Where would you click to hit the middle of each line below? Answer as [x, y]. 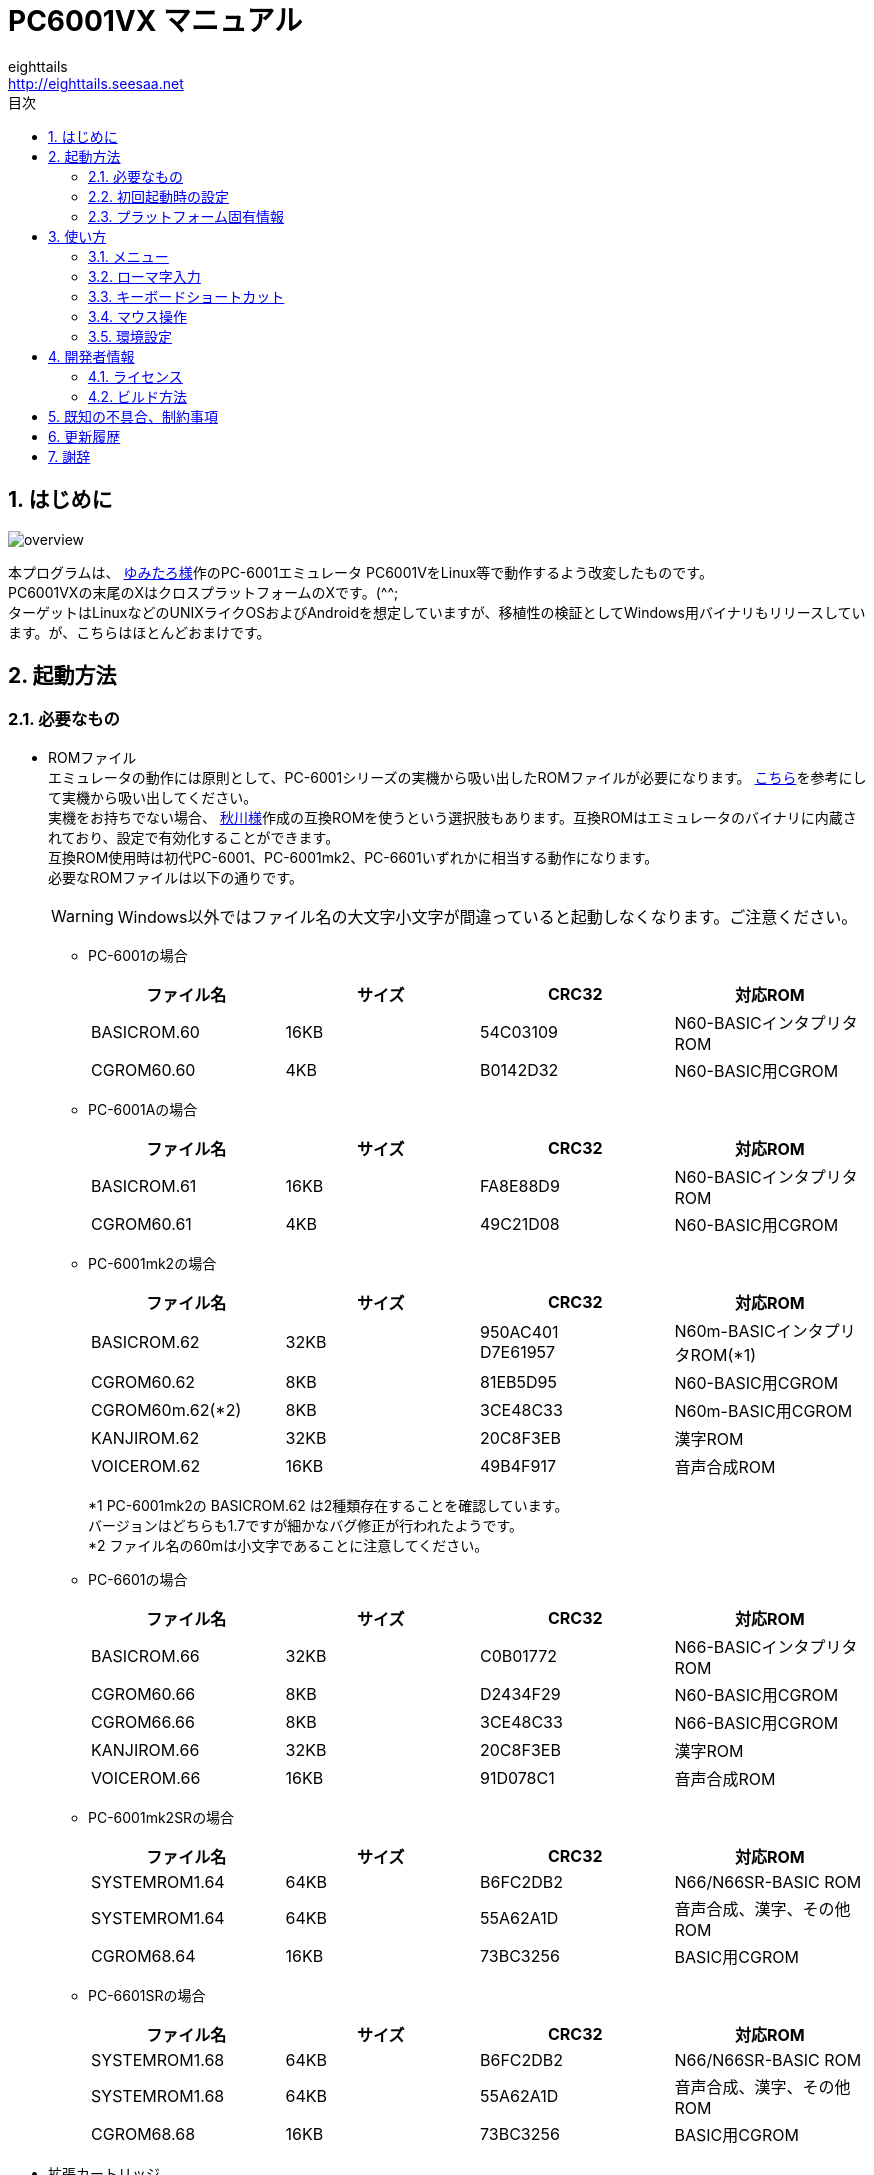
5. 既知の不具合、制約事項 [133, 416]
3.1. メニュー [128, 256]
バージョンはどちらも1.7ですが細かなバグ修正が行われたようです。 [306, 1525]
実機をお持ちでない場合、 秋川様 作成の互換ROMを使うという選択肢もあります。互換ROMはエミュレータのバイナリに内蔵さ [452, 817]
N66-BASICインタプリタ [766, 1646]
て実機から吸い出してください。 [153, 797]
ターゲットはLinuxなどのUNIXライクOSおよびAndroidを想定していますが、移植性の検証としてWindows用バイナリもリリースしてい [437, 612]
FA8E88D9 [520, 1185]
